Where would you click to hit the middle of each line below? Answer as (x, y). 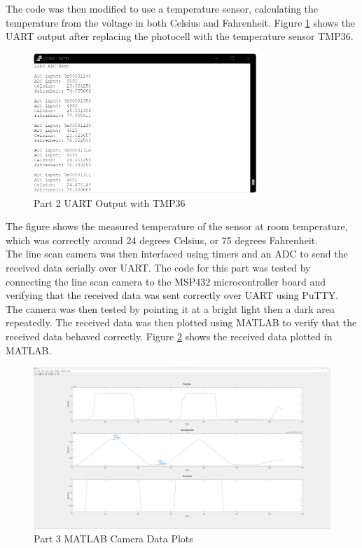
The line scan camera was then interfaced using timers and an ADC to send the (177, 254)
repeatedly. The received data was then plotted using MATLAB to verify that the (181, 322)
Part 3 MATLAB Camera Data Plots (113, 539)
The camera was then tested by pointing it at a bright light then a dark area (170, 308)
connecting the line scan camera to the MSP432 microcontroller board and (166, 281)
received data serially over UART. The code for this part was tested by (158, 268)
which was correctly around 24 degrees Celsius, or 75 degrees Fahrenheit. (162, 240)
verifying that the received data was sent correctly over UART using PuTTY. (172, 295)
